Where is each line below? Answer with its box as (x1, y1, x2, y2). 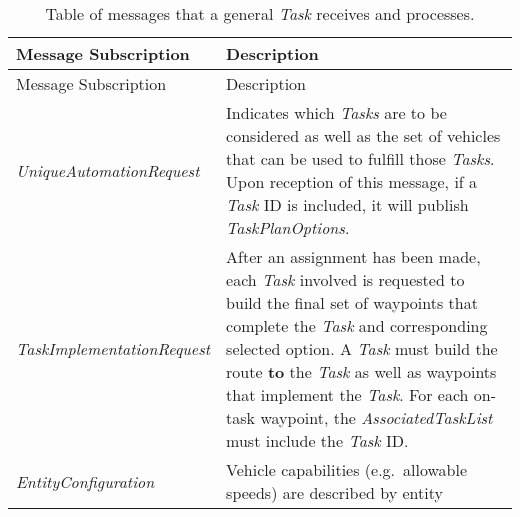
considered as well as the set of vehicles (226, 124, 501, 147)
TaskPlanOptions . (226, 216, 350, 239)
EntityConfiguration (16, 469, 155, 493)
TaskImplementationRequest (16, 337, 211, 360)
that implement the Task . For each (226, 383, 469, 406)
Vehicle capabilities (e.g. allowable (226, 458, 468, 481)
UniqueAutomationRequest (16, 158, 200, 182)
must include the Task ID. (226, 429, 409, 452)
